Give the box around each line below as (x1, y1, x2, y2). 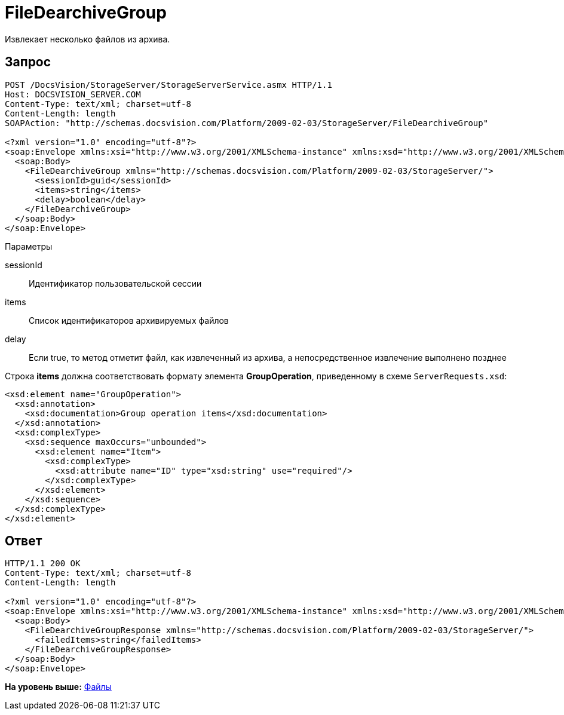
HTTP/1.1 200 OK (5, 559, 81, 569)
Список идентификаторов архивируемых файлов (29, 315, 229, 326)
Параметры (5, 241, 53, 251)
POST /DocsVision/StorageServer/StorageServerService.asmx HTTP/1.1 (5, 79, 332, 90)
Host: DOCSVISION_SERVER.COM (5, 89, 141, 99)
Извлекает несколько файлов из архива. (5, 33, 170, 44)
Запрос (5, 54, 51, 70)
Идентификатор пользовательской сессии (29, 278, 202, 289)
